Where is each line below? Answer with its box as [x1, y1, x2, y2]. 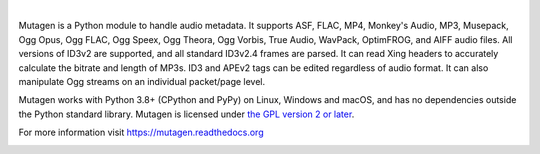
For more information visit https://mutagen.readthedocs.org [18, 126, 264, 139]
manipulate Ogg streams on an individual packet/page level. [18, 75, 266, 87]
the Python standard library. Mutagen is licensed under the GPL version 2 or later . [18, 108, 355, 120]
